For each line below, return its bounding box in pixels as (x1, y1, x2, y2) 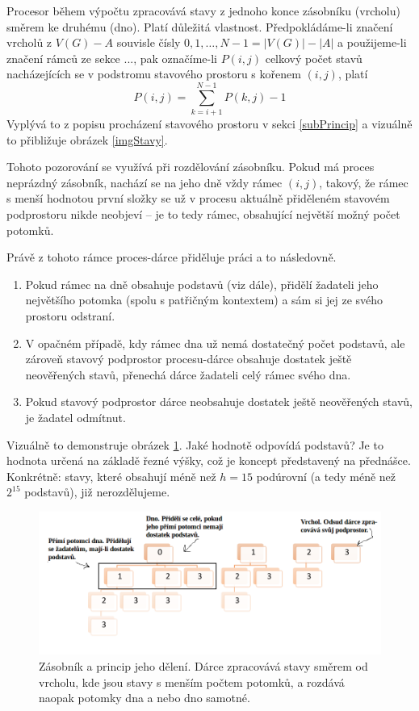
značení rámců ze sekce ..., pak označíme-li (6, 49, 218, 66)
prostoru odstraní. (25, 307, 115, 324)
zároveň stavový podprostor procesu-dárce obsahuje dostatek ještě (25, 350, 352, 367)
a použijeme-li (337, 34, 407, 51)
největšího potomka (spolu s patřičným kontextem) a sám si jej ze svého (25, 291, 383, 308)
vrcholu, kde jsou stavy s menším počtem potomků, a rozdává (39, 673, 345, 690)
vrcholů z (6, 34, 52, 51)
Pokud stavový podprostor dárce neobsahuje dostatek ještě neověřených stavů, (25, 393, 413, 410)
